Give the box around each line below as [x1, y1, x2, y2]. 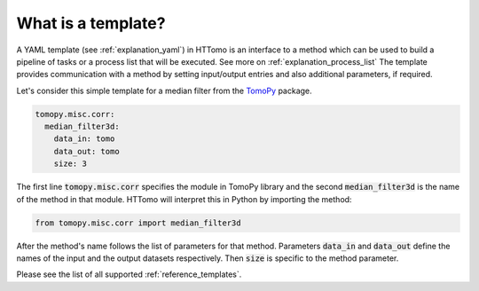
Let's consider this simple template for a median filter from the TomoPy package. [16, 85, 312, 96]
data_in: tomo [53, 134, 115, 144]
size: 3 [53, 159, 88, 169]
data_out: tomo [53, 146, 120, 156]
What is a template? [16, 13, 166, 33]
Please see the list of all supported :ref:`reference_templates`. [16, 269, 242, 279]
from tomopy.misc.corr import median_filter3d [35, 217, 241, 228]
